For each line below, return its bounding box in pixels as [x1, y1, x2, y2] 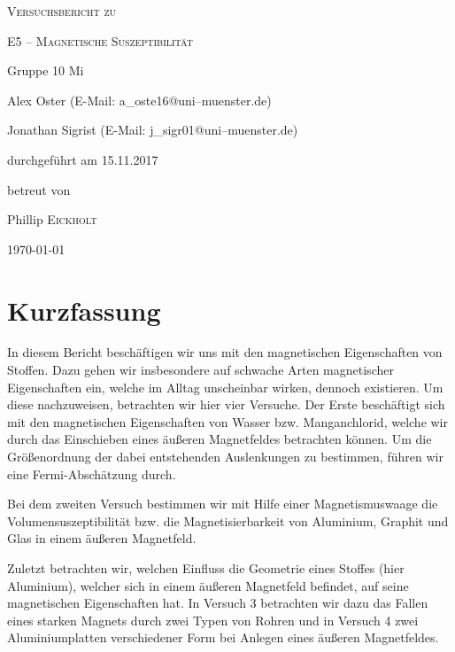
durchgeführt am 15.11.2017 [7, 150, 158, 168]
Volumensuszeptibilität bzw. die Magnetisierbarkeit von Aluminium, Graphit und [7, 511, 449, 530]
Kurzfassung [7, 291, 161, 328]
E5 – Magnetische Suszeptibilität [7, 31, 193, 50]
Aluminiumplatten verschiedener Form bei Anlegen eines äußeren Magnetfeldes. [7, 628, 439, 647]
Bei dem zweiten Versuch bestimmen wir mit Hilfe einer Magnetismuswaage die [7, 494, 438, 513]
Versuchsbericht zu [7, 2, 117, 19]
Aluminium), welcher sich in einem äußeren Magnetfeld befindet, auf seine [7, 576, 409, 594]
